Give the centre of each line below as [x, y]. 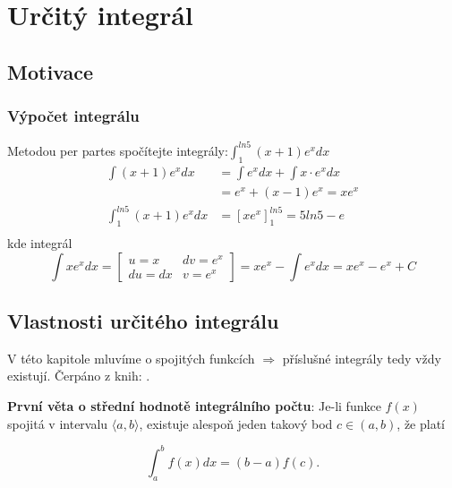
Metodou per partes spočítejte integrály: [118, 150]
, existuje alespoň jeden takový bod [236, 423]
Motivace [51, 71]
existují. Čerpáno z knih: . [79, 376]
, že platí [421, 423]
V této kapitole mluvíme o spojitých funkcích [131, 358]
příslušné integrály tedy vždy [362, 358]
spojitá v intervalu [58, 423]
